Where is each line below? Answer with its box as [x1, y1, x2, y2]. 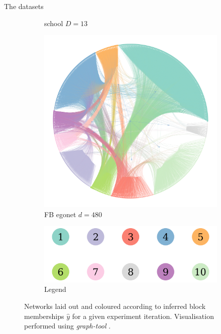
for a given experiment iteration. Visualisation [72, 310, 214, 321]
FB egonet [44, 209, 76, 219]
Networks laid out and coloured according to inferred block [24, 301, 206, 311]
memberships [24, 310, 64, 321]
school [44, 18, 63, 28]
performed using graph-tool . [24, 320, 111, 331]
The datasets [4, 1, 44, 11]
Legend [44, 284, 66, 294]
